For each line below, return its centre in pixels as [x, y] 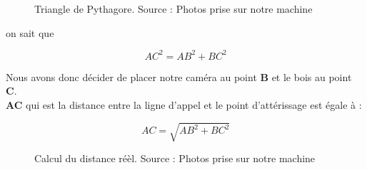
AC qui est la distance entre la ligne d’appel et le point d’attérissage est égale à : [184, 104]
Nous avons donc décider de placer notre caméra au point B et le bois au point [179, 76]
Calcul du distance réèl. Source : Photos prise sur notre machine [175, 158]
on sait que [30, 32]
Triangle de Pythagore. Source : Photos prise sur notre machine [174, 9]
